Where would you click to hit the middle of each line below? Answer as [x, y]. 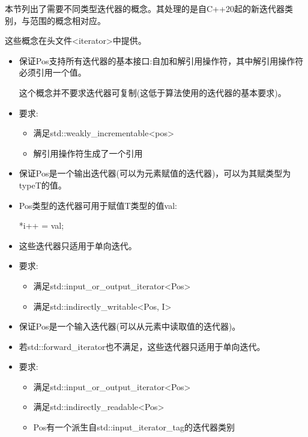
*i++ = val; [41, 225]
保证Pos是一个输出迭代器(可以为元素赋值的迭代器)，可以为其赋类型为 [155, 173]
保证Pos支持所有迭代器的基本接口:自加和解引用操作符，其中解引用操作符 [161, 60]
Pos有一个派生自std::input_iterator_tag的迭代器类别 [134, 427]
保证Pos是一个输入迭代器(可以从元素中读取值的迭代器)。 [130, 326]
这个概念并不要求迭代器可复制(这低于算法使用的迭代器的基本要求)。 [152, 92]
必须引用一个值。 [53, 72]
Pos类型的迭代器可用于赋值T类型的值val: [98, 205]
